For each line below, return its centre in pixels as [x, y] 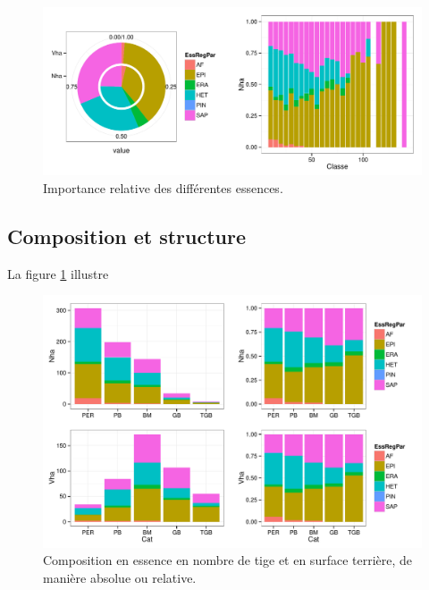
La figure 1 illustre [58, 273]
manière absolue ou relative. [120, 577]
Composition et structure [127, 236]
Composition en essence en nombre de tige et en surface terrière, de [228, 560]
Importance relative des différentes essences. [163, 187]
